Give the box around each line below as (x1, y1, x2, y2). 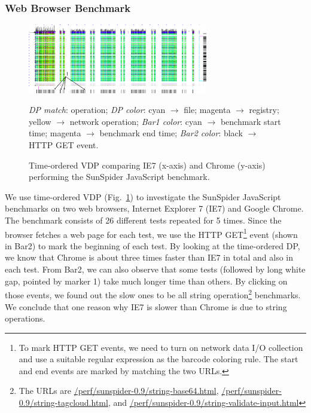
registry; (249, 103, 279, 116)
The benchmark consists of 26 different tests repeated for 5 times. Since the (5, 214, 282, 227)
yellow (29, 115, 51, 127)
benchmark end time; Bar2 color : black (99, 127, 243, 139)
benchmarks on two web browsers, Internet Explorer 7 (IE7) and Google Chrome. (5, 202, 304, 215)
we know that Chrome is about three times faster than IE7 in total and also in (5, 251, 294, 264)
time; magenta (29, 127, 81, 139)
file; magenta (184, 103, 231, 116)
